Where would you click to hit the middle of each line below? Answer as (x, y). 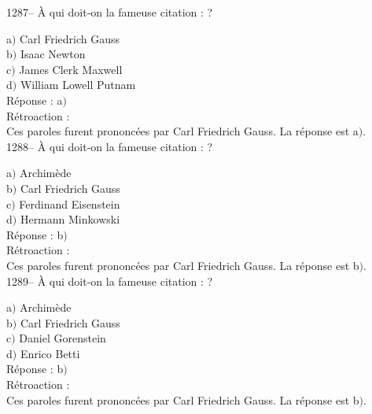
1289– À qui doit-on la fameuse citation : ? (110, 281)
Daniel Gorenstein (63, 338)
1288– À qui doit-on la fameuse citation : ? (110, 146)
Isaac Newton (53, 54)
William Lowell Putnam (78, 85)
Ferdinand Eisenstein (70, 203)
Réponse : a (35, 100)
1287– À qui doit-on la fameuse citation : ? (110, 12)
